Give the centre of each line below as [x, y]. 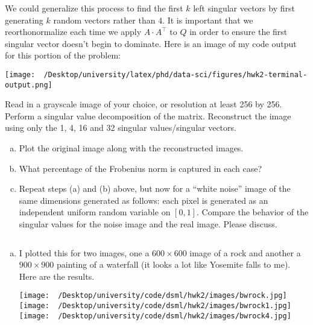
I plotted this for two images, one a [84, 252]
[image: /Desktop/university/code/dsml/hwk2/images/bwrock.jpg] [153, 296]
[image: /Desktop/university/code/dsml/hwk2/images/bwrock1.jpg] [155, 306]
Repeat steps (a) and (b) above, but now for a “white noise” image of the [155, 188]
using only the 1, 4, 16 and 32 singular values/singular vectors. [121, 128]
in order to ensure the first [239, 32]
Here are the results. [57, 276]
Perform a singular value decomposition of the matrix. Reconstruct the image [148, 115]
